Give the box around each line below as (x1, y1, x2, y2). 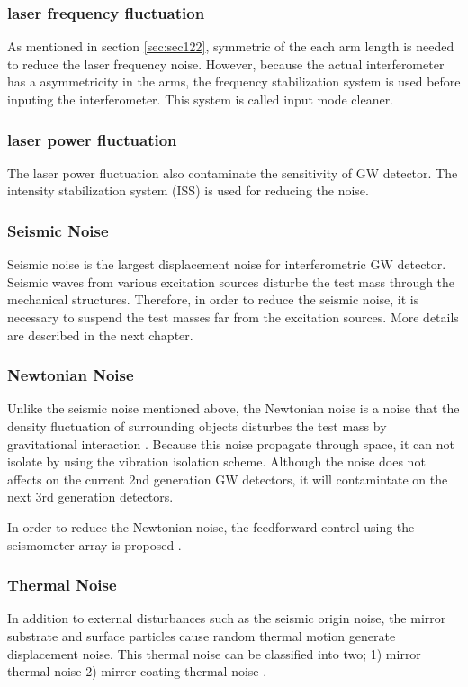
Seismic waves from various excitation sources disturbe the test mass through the (7, 272, 455, 291)
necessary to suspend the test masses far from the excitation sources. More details (7, 308, 459, 326)
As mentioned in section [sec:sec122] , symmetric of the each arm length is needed (7, 37, 454, 56)
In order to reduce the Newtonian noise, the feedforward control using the (7, 517, 415, 536)
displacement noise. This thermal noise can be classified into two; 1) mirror (7, 644, 421, 663)
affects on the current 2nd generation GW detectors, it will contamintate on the (7, 469, 448, 488)
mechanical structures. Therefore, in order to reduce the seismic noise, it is (7, 290, 419, 309)
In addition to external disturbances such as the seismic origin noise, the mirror (7, 609, 446, 628)
